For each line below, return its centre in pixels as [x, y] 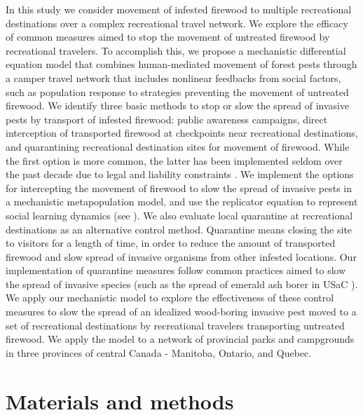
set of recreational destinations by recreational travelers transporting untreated [175, 325]
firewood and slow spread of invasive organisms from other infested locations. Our [181, 256]
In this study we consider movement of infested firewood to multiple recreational [179, 9]
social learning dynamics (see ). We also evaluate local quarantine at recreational [179, 215]
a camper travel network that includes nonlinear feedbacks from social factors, [173, 77]
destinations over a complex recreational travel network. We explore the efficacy [177, 23]
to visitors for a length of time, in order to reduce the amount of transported [171, 243]
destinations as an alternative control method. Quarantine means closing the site [179, 229]
